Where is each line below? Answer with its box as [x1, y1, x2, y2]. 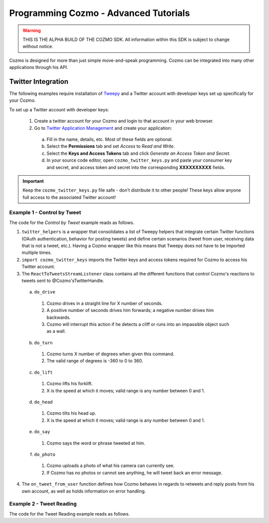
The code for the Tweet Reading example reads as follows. [9, 511, 130, 517]
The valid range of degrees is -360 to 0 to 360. [46, 358, 143, 364]
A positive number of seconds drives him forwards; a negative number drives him [46, 307, 214, 313]
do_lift [34, 369, 53, 375]
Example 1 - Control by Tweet [9, 209, 82, 216]
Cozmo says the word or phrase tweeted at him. [46, 440, 145, 446]
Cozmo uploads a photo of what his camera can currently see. [46, 463, 175, 469]
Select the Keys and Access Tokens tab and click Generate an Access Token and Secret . [46, 150, 231, 156]
